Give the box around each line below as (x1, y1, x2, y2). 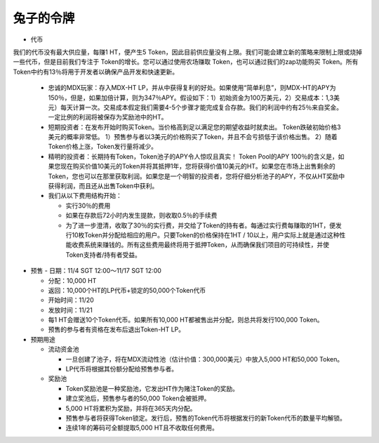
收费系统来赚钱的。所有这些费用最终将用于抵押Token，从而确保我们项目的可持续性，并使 (71, 241, 330, 249)
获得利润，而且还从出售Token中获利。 (48, 182, 159, 190)
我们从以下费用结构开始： (48, 192, 122, 200)
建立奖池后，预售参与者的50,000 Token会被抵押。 (65, 394, 211, 403)
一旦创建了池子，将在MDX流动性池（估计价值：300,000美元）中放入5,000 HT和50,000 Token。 (65, 355, 344, 363)
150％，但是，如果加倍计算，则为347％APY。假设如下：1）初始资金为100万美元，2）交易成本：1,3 (48, 93, 334, 102)
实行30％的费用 (65, 201, 111, 210)
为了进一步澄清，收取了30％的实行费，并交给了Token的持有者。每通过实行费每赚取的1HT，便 (65, 221, 336, 230)
